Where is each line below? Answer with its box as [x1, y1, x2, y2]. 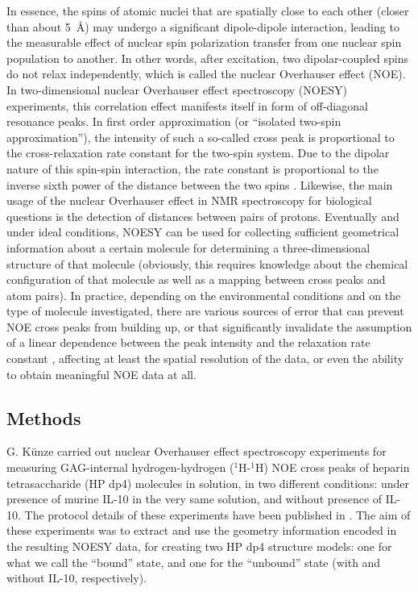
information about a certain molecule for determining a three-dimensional [6, 239, 370, 256]
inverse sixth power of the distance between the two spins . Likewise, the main [6, 176, 393, 193]
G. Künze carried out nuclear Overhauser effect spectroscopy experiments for [6, 443, 387, 460]
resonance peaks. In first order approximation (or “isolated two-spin [6, 113, 341, 130]
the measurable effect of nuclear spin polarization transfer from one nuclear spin [6, 34, 402, 51]
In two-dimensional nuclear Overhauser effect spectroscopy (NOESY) [6, 81, 347, 98]
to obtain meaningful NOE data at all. [6, 365, 197, 382]
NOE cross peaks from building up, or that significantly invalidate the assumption [6, 318, 412, 335]
